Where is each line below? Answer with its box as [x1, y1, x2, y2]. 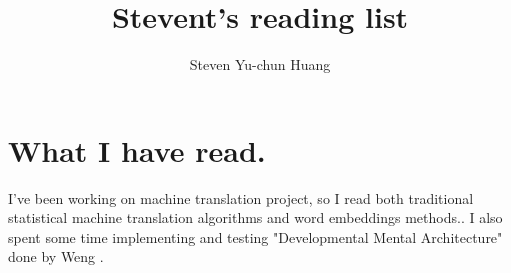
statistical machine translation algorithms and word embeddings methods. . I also [8, 207, 503, 228]
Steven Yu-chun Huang [189, 54, 331, 75]
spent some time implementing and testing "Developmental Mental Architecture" [8, 226, 503, 247]
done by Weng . [8, 246, 104, 267]
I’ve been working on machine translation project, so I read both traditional [8, 187, 474, 208]
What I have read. [8, 129, 266, 170]
